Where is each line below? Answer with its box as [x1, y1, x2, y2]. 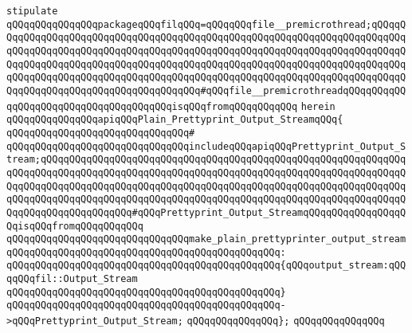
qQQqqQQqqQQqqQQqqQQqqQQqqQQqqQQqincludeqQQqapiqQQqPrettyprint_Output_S [6, 140, 406, 152]
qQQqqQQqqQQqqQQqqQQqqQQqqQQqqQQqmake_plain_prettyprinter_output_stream [6, 233, 406, 245]
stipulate [6, 6, 58, 17]
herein [300, 100, 335, 112]
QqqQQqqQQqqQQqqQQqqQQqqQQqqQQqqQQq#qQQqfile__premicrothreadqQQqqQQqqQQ [6, 84, 406, 96]
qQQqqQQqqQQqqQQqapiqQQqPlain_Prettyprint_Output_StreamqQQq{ [6, 114, 343, 126]
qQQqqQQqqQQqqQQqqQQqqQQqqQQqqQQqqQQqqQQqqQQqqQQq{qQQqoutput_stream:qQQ [6, 260, 406, 272]
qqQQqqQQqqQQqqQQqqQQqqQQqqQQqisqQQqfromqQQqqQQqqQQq [6, 100, 298, 112]
